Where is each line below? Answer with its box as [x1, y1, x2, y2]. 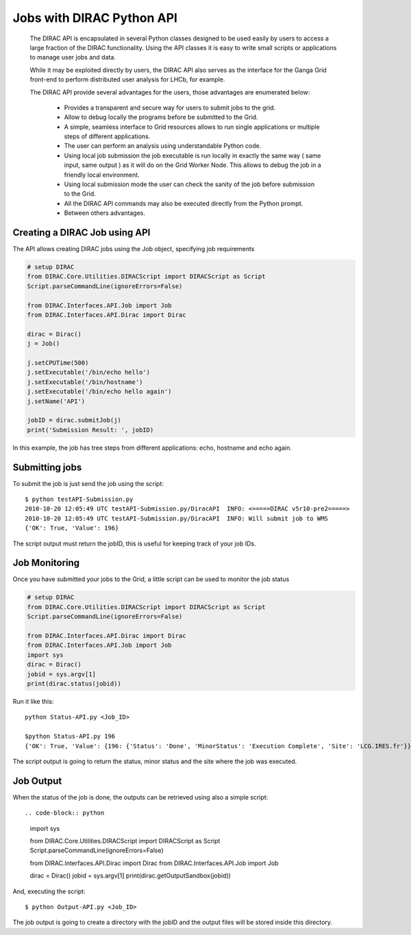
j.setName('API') [27, 397, 86, 405]
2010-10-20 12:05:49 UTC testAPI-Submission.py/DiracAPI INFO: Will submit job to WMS [25, 514, 329, 522]
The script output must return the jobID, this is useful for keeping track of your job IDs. [12, 539, 256, 548]
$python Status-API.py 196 [25, 732, 116, 741]
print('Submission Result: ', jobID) [27, 426, 154, 434]
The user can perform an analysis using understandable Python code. [64, 142, 262, 150]
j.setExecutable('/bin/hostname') [27, 378, 143, 386]
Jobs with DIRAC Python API [12, 10, 178, 25]
